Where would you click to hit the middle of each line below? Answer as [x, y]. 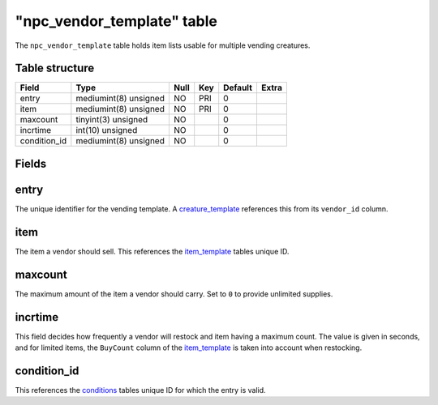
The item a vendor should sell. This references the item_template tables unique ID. [152, 251]
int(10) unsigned [107, 130]
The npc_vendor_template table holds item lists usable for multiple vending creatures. [163, 45]
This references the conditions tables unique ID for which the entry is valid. [141, 390]
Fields [31, 163]
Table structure [55, 68]
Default [238, 87]
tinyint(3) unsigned [112, 120]
